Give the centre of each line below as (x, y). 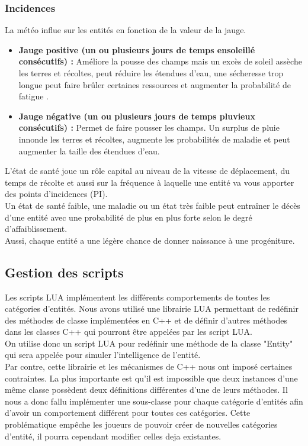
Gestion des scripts (64, 272)
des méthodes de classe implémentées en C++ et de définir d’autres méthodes (146, 320)
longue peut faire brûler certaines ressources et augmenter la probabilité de (155, 84)
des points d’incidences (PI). (56, 194)
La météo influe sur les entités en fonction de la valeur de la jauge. (126, 30)
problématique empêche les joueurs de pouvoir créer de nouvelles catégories (141, 424)
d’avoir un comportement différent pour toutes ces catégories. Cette (128, 413)
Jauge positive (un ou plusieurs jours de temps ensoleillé (137, 49)
